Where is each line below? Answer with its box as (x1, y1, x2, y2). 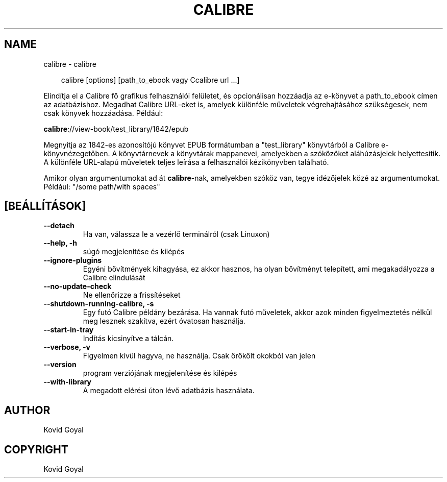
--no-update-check (43, 282, 112, 291)
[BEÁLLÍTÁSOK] (4, 200, 86, 213)
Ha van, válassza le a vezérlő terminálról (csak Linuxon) (83, 230, 270, 239)
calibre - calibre (43, 59, 96, 68)
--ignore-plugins (43, 256, 102, 265)
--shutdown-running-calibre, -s (43, 299, 154, 308)
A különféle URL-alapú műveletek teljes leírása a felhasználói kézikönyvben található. (43, 157, 329, 166)
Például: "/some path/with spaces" (43, 182, 160, 191)
